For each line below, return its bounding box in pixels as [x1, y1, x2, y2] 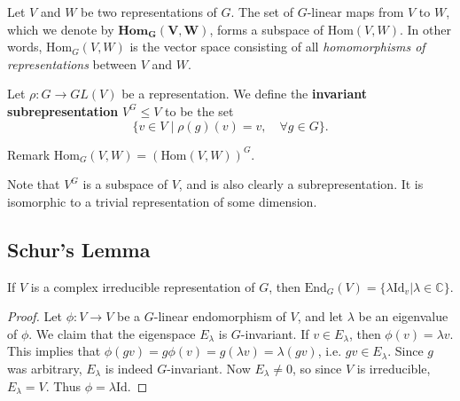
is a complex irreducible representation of [30, 277, 255, 295]
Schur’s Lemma [7, 235, 151, 263]
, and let [297, 307, 344, 326]
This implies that [7, 342, 101, 360]
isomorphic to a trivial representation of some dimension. [7, 192, 317, 210]
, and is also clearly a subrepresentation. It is [178, 175, 424, 193]
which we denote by [7, 20, 114, 38]
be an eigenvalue [358, 307, 448, 326]
